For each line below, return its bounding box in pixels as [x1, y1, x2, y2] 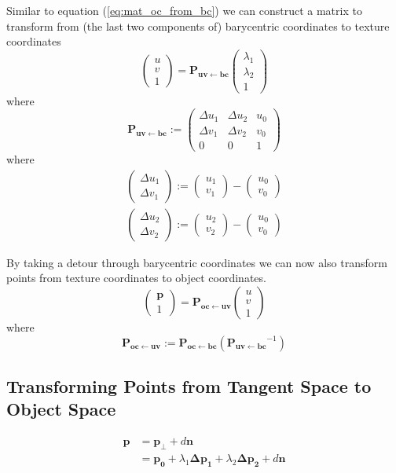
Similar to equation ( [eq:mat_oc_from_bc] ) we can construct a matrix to [6, 2, 362, 18]
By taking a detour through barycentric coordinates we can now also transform [6, 254, 387, 270]
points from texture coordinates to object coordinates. [6, 269, 266, 286]
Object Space [6, 397, 116, 421]
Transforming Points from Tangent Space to [6, 374, 372, 398]
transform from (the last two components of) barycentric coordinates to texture [6, 17, 390, 34]
